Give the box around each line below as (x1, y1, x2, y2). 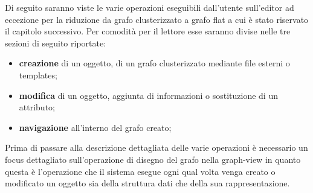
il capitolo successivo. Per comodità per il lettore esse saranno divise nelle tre (5, 25, 291, 37)
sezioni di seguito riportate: (5, 36, 106, 49)
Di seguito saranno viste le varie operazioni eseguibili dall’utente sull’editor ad (5, 1, 294, 13)
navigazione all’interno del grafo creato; (19, 121, 172, 133)
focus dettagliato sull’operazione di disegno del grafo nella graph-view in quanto (5, 153, 301, 165)
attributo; (19, 101, 55, 113)
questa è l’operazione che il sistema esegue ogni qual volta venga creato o (5, 165, 276, 177)
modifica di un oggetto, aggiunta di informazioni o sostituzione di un (19, 89, 278, 101)
